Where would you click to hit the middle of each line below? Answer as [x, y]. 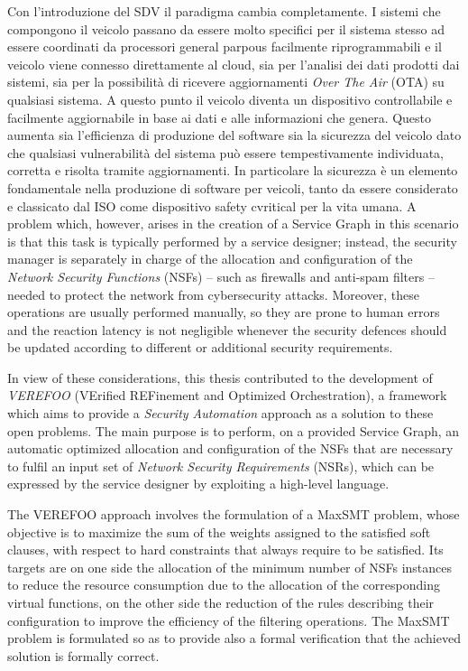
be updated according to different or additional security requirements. [200, 347]
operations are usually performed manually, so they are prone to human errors [224, 312]
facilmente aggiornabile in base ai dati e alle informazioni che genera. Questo [220, 117]
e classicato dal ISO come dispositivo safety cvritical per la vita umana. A [212, 205]
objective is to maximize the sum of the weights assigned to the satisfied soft [219, 531]
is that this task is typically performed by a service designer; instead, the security [232, 241]
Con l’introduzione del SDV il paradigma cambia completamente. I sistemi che [224, 11]
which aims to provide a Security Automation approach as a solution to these [220, 413]
